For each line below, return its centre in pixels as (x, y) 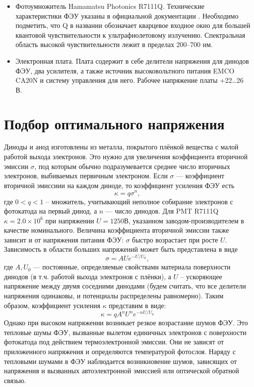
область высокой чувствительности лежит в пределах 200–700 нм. (114, 44)
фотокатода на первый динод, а (51, 211)
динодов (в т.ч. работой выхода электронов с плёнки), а (88, 276)
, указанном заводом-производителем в (186, 220)
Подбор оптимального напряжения (114, 123)
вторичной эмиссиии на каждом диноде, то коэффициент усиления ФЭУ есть (119, 185)
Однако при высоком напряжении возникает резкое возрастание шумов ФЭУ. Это (126, 323)
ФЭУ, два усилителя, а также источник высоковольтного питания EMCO (125, 70)
